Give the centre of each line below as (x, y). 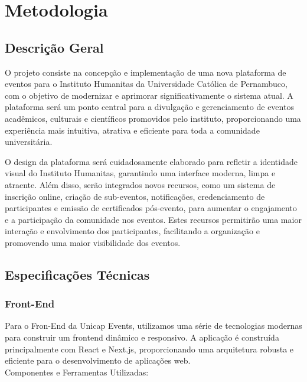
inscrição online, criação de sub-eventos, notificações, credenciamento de (135, 196)
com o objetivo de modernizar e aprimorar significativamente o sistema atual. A (149, 95)
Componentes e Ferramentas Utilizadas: (77, 372)
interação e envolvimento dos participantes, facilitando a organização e (132, 231)
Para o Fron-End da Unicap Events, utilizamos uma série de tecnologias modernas (153, 326)
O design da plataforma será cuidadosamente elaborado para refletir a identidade (151, 161)
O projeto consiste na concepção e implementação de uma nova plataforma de (146, 72)
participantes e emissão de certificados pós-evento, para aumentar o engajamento (151, 208)
